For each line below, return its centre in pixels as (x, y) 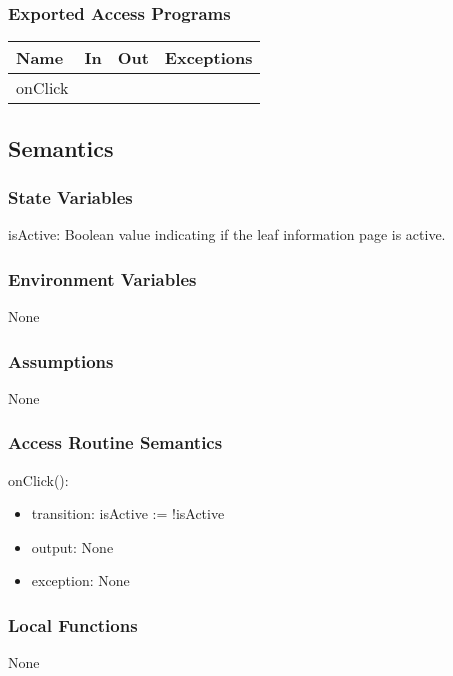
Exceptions (208, 58)
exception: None (80, 580)
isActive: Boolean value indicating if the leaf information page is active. (227, 234)
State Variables (70, 196)
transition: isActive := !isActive (128, 513)
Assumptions (61, 360)
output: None (72, 546)
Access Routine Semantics (115, 442)
